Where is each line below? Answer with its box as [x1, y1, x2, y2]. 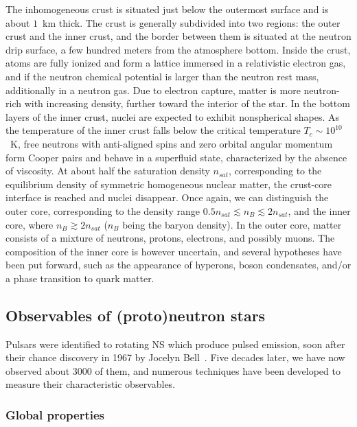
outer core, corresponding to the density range [5, 203, 200, 218]
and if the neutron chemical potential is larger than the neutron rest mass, [5, 69, 319, 83]
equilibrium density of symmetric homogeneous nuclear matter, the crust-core [5, 176, 332, 191]
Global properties [5, 406, 105, 423]
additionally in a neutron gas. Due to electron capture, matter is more [5, 82, 301, 97]
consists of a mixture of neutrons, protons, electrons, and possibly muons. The [5, 231, 335, 245]
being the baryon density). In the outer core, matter [122, 217, 342, 231]
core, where [5, 217, 54, 231]
